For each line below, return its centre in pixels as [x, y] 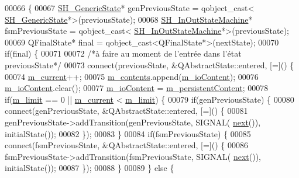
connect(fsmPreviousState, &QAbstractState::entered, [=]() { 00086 [126, 145]
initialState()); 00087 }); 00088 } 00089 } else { [90, 168]
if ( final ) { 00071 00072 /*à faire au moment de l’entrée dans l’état [123, 53]
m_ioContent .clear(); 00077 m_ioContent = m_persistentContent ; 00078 [137, 88]
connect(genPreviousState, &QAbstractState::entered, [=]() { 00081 [126, 111]
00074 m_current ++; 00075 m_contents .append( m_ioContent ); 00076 [132, 76]
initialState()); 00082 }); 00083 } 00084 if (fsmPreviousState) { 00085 [128, 133]
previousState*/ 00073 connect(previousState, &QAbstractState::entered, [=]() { [149, 64]
